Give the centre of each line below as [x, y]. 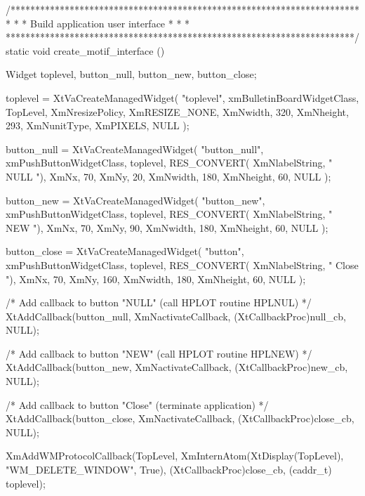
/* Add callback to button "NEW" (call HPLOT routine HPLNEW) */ [159, 353]
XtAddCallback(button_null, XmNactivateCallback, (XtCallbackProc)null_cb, [176, 316]
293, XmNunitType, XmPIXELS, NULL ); [98, 125]
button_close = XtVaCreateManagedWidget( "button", [125, 251]
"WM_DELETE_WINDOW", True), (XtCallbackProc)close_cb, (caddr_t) [169, 470]
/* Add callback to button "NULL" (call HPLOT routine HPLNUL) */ [159, 302]
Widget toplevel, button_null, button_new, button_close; [131, 74]
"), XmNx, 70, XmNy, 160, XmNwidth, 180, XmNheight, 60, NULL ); [156, 279]
